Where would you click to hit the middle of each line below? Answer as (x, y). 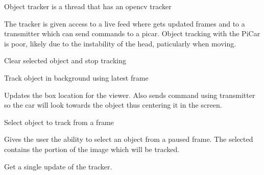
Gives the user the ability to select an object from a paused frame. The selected (129, 139)
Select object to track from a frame (59, 122)
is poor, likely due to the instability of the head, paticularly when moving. (120, 43)
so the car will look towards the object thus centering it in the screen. (113, 105)
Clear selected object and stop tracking (65, 60)
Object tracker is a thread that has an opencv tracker (88, 6)
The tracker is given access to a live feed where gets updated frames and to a (125, 23)
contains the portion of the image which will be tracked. (92, 149)
